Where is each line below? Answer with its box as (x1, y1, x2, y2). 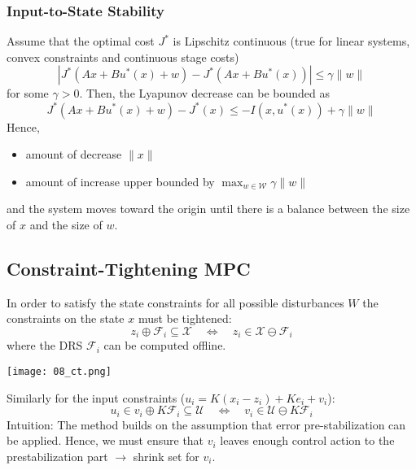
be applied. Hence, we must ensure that (7, 432, 204, 449)
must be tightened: (138, 310, 232, 327)
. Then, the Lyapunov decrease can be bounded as (79, 85, 331, 102)
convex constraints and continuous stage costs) (7, 48, 239, 65)
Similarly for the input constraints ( (7, 389, 186, 406)
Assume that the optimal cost (7, 33, 155, 50)
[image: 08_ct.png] (7, 365, 112, 377)
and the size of (29, 215, 103, 233)
